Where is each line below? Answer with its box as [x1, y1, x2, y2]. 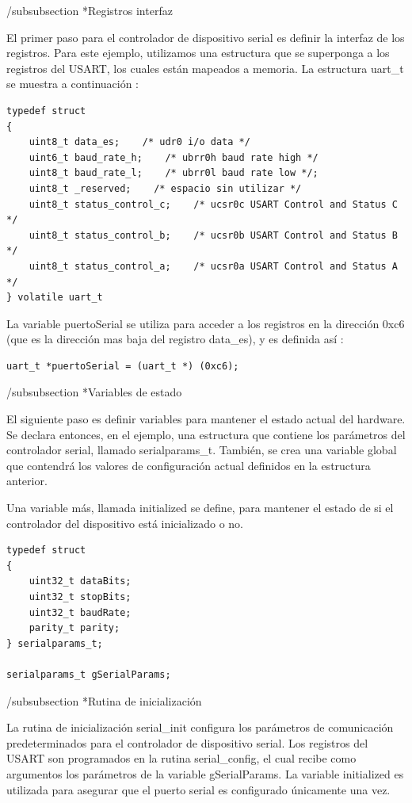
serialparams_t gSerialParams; [6, 668, 171, 680]
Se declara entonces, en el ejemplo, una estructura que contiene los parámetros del [6, 426, 406, 442]
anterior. [6, 472, 48, 489]
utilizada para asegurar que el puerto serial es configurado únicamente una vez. [6, 781, 391, 797]
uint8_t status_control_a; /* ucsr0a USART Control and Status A [29, 260, 398, 272]
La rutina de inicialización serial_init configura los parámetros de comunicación [6, 719, 394, 736]
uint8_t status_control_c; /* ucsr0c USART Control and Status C [29, 198, 398, 210]
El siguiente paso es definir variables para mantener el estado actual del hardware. [6, 411, 406, 427]
